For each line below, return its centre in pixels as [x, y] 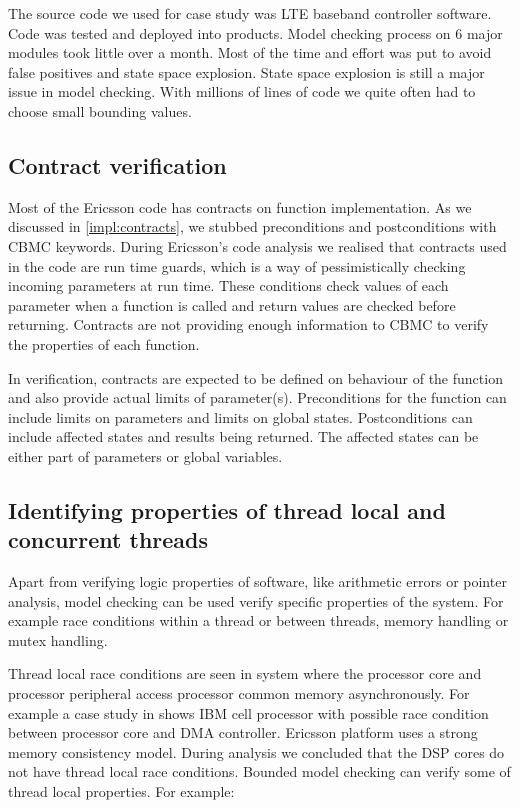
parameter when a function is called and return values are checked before [232, 304]
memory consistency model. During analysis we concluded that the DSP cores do [256, 751]
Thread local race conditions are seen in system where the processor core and [245, 673]
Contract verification [117, 164]
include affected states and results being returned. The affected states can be [243, 436]
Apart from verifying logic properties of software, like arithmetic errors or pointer [257, 581]
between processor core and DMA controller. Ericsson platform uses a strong [243, 732]
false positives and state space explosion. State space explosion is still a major [246, 71]
